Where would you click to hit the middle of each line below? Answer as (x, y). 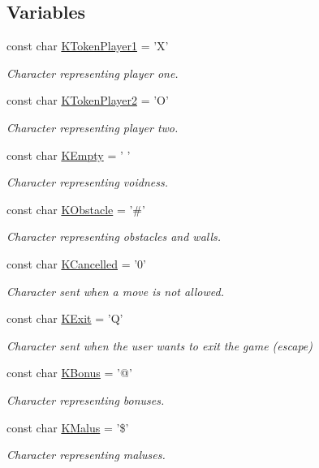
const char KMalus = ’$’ (68, 427)
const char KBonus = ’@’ (69, 373)
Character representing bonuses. (86, 399)
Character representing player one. (93, 73)
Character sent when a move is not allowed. (116, 291)
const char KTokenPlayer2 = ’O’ (88, 100)
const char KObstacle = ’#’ (76, 209)
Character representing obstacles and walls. (114, 236)
